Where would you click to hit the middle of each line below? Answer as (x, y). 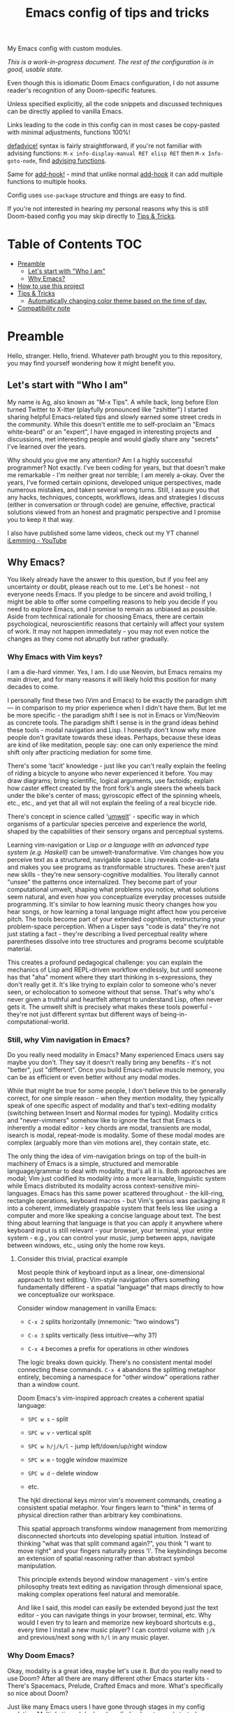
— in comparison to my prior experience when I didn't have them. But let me (117, 708)
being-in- (174, 1014)
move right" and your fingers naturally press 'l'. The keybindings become (122, 1551)
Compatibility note (44, 308)
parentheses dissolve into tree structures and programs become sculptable (116, 941)
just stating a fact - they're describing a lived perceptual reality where (108, 933)
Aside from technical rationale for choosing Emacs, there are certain (105, 616)
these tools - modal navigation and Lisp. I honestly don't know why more (112, 730)
